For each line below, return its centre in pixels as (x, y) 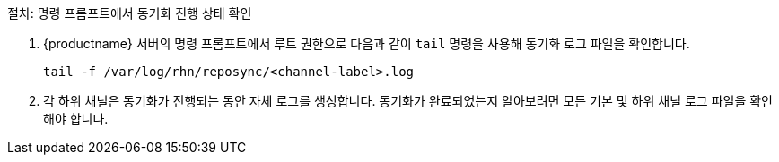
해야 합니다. (76, 119)
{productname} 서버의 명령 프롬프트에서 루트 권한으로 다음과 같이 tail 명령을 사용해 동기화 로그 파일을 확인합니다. (367, 43)
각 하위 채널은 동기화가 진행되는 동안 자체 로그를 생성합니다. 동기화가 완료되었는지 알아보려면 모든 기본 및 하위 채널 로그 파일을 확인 (408, 101)
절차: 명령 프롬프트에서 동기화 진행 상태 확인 (130, 13)
